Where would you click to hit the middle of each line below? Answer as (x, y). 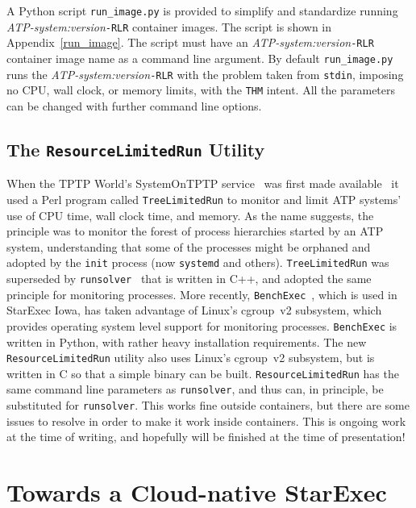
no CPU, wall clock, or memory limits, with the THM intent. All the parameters (201, 90)
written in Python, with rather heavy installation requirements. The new (187, 341)
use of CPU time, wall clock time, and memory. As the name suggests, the (190, 215)
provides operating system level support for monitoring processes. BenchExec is (202, 325)
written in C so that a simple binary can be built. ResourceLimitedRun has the (203, 373)
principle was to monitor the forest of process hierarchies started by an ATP (195, 231)
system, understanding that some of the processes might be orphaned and (189, 246)
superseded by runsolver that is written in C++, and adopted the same (189, 278)
